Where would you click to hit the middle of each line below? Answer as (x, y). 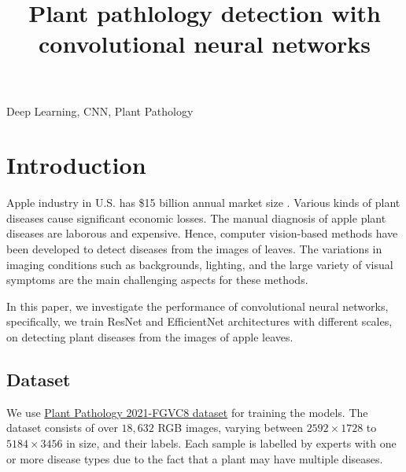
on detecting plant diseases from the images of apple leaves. (150, 337)
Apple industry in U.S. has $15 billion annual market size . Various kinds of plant (203, 203)
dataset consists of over (62, 428)
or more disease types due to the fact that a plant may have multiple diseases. (195, 458)
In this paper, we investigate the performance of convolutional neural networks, (197, 306)
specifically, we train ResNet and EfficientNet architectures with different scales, (199, 321)
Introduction (76, 165)
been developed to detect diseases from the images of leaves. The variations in (194, 249)
